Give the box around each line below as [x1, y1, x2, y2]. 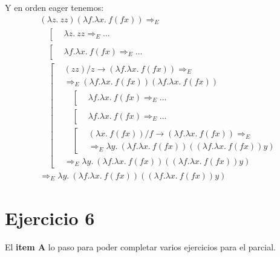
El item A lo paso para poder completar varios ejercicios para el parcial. [5, 241, 276, 253]
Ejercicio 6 [5, 206, 95, 230]
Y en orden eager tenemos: [5, 1, 104, 13]
